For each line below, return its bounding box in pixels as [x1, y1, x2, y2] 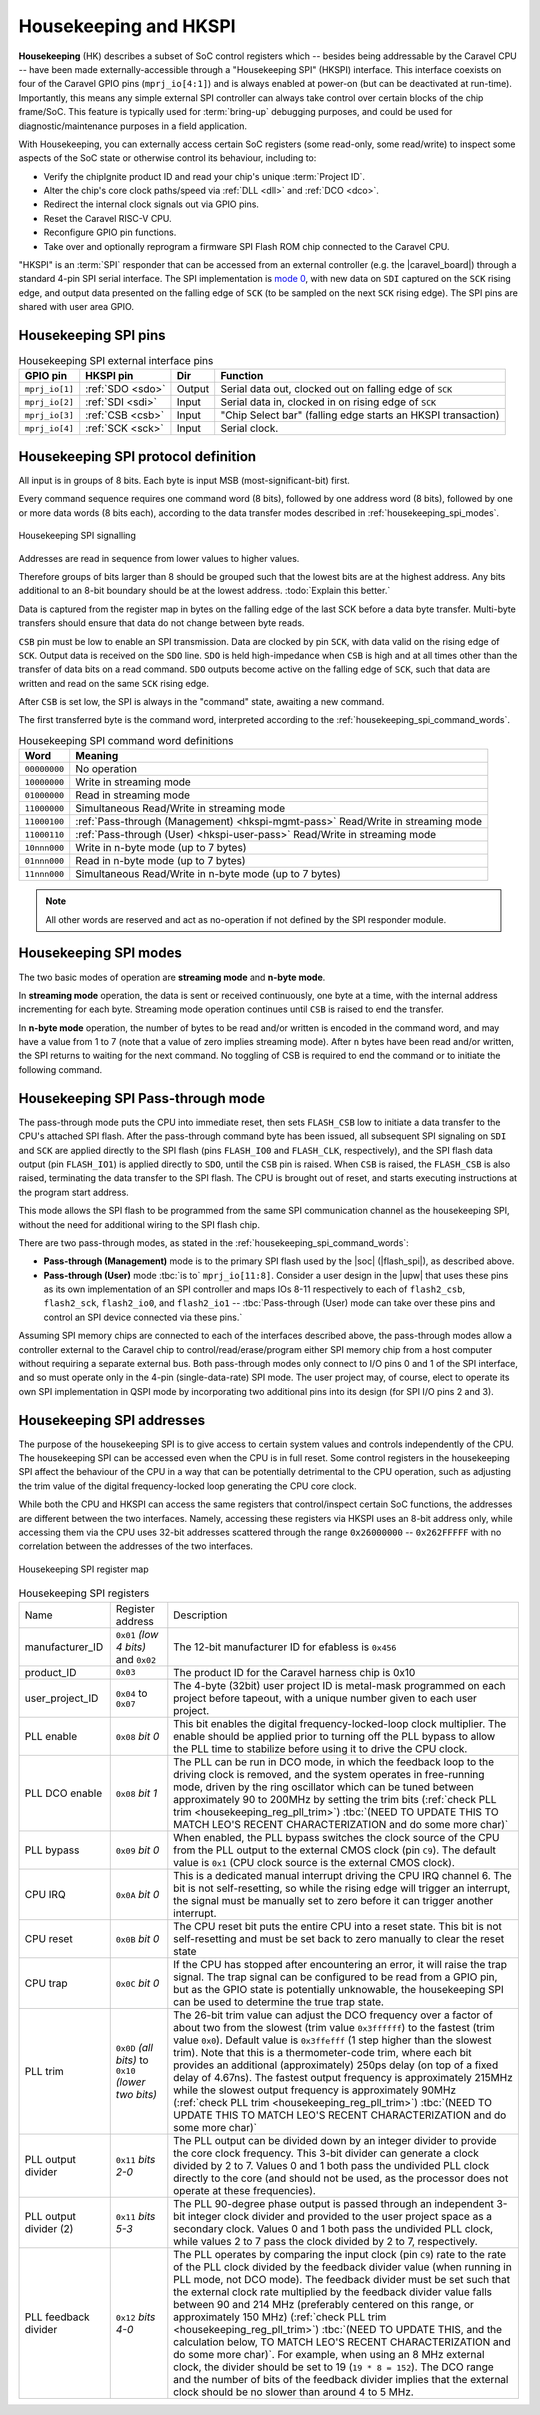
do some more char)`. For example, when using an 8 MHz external [173, 2347, 485, 2361]
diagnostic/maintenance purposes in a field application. [18, 120, 248, 132]
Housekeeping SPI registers [18, 1586, 150, 1600]
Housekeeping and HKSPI [18, 15, 236, 37]
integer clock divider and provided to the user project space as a [187, 2209, 493, 2223]
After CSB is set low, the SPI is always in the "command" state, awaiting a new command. [18, 696, 385, 708]
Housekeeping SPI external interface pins [18, 354, 214, 368]
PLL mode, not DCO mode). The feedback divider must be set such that [173, 2272, 510, 2286]
